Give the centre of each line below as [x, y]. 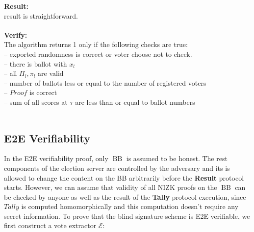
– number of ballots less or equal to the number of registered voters [105, 82]
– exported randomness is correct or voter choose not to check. [98, 54]
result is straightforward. [41, 15]
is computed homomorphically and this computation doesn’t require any [130, 206]
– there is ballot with [36, 63]
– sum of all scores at [36, 102]
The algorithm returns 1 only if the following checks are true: [96, 44]
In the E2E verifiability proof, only [56, 158]
